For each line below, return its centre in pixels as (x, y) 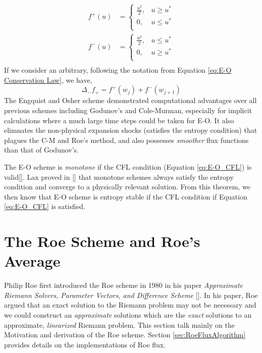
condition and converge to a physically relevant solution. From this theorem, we (127, 187)
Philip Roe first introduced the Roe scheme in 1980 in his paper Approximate (124, 285)
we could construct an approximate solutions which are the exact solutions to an (128, 315)
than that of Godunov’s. (41, 150)
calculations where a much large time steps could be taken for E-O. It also (119, 120)
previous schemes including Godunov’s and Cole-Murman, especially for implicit (128, 110)
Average (32, 261)
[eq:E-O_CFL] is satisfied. (45, 206)
